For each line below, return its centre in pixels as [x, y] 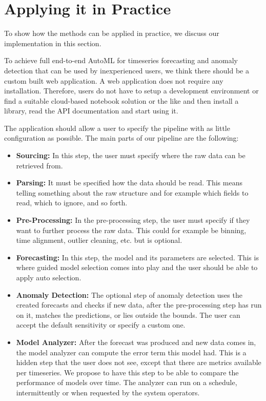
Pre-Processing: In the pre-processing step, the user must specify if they [133, 220]
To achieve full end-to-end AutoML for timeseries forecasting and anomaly [121, 60]
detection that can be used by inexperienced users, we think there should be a [127, 70]
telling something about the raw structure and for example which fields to [132, 192]
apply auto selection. [49, 277]
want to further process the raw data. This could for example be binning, [131, 230]
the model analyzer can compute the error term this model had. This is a [131, 352]
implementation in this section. [53, 43]
